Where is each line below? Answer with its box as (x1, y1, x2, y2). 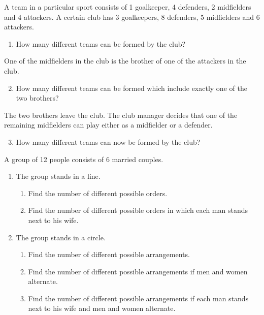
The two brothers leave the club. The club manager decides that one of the (4, 109, 238, 120)
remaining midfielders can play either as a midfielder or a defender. (4, 119, 213, 130)
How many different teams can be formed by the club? (16, 38, 186, 49)
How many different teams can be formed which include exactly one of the (16, 82, 247, 93)
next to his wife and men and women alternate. (28, 303, 176, 313)
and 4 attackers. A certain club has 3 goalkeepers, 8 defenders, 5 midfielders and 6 (4, 11, 260, 22)
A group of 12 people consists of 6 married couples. (4, 153, 163, 164)
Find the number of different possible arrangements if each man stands (28, 293, 249, 303)
